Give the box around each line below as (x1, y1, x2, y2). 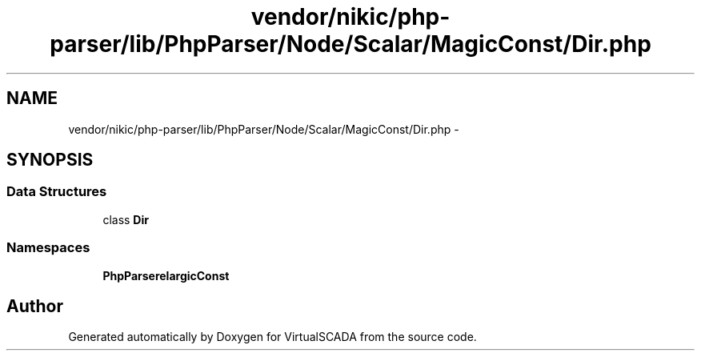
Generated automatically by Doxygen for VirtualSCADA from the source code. (68, 330, 477, 344)
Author (6, 295, 63, 316)
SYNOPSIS (6, 150, 94, 170)
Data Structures (6, 183, 107, 200)
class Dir (102, 212, 149, 227)
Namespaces (6, 239, 90, 256)
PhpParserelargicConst (102, 268, 230, 283)
